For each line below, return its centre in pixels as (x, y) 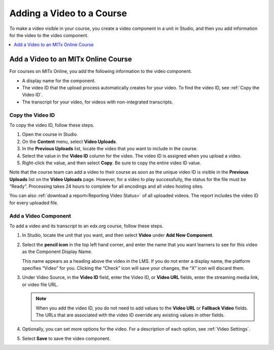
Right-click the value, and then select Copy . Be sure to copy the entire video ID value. (112, 163)
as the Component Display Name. (57, 252)
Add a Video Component (40, 216)
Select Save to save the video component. (66, 338)
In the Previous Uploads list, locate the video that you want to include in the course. (110, 149)
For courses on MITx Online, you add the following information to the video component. (101, 72)
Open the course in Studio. (50, 134)
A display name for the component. (59, 81)
